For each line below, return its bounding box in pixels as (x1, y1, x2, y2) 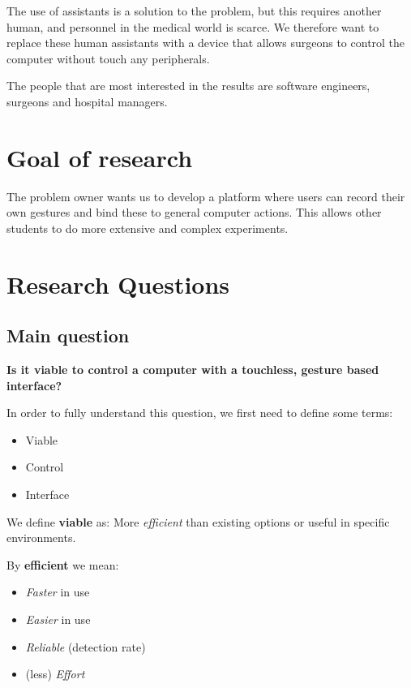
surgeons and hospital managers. (6, 92, 168, 110)
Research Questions (6, 267, 230, 300)
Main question (6, 323, 130, 348)
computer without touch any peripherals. (6, 49, 210, 67)
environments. (6, 529, 76, 546)
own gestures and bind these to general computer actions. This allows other (6, 204, 382, 221)
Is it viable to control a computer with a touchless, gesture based (6, 361, 379, 378)
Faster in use (25, 583, 90, 600)
